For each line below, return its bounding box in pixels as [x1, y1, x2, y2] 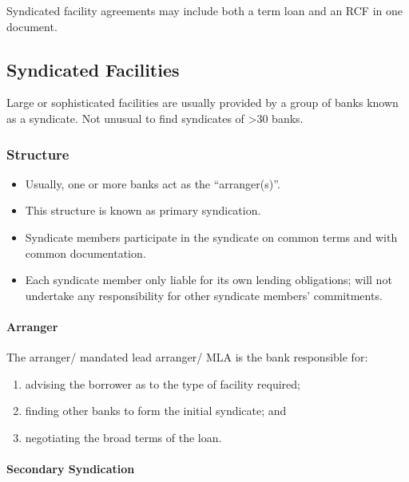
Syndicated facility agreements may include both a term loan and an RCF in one [6, 2, 403, 18]
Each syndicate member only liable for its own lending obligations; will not [25, 271, 392, 288]
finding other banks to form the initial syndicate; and [25, 402, 287, 419]
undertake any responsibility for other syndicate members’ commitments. [25, 286, 383, 303]
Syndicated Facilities [6, 57, 180, 81]
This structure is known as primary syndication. [25, 202, 261, 219]
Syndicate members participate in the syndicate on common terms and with [25, 228, 398, 245]
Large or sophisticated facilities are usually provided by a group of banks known [6, 94, 399, 111]
